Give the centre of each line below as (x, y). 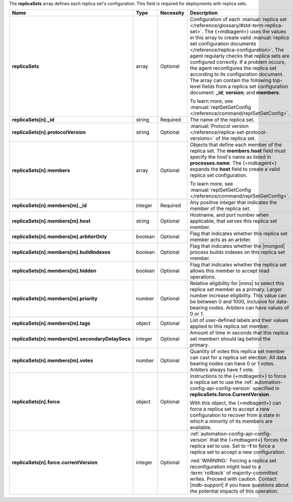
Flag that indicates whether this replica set (239, 233)
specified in (266, 388)
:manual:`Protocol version (219, 126)
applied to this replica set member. (230, 326)
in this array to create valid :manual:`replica (239, 38)
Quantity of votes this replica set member (237, 352)
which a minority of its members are (231, 421)
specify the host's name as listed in (230, 157)
